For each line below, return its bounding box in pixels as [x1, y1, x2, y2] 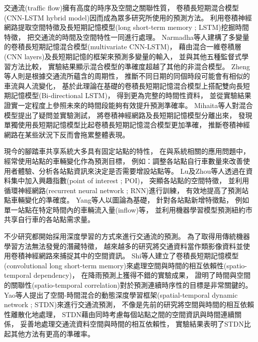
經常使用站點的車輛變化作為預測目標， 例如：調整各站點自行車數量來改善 [4, 155, 243, 166]
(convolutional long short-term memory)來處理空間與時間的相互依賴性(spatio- [4, 260, 247, 270]
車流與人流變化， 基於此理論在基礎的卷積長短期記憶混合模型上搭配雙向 [4, 80, 236, 91]
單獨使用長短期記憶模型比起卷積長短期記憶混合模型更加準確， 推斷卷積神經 [4, 119, 250, 130]
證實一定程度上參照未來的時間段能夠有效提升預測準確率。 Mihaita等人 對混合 [4, 100, 253, 110]
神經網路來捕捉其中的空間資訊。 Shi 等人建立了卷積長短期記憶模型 [24, 250, 239, 261]
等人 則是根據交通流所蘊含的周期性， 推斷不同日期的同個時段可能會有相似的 [4, 71, 250, 81]
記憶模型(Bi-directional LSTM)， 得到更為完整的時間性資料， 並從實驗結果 [10, 90, 252, 101]
